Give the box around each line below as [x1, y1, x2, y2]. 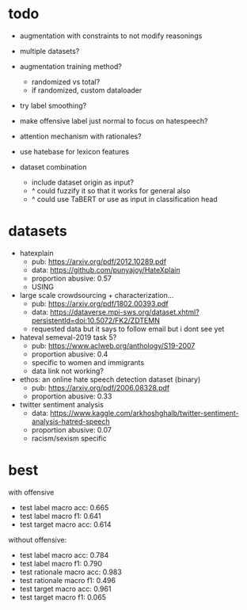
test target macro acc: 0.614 [19, 520, 112, 529]
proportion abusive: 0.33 [31, 391, 112, 401]
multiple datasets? [19, 46, 80, 55]
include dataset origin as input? [31, 177, 135, 187]
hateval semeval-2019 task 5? [19, 332, 117, 341]
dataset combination [19, 162, 87, 171]
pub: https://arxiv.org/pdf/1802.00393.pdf [31, 299, 169, 308]
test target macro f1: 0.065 [19, 592, 107, 602]
